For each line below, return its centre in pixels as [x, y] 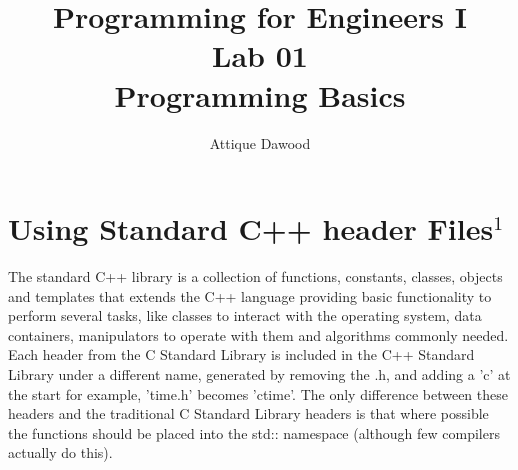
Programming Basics [260, 94]
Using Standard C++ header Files [251, 228]
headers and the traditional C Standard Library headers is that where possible [248, 413]
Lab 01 [260, 55]
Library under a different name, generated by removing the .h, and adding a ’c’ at [259, 374]
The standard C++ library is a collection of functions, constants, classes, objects [255, 276]
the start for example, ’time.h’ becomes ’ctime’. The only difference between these [258, 393]
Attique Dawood [260, 142]
